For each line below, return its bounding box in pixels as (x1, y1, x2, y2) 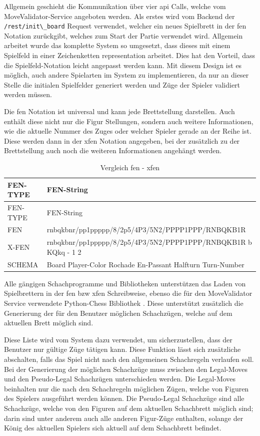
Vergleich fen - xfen (100, 162, 160, 172)
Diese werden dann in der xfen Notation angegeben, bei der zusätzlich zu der (4, 135, 240, 146)
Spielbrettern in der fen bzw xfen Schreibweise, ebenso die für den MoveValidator (4, 288, 252, 298)
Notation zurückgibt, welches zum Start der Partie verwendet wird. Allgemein (4, 30, 243, 41)
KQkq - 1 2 (46, 246, 81, 257)
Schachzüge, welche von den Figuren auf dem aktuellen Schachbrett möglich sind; (4, 402, 253, 413)
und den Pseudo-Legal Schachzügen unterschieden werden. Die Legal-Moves (4, 373, 236, 384)
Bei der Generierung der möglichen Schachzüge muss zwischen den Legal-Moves (4, 363, 247, 374)
